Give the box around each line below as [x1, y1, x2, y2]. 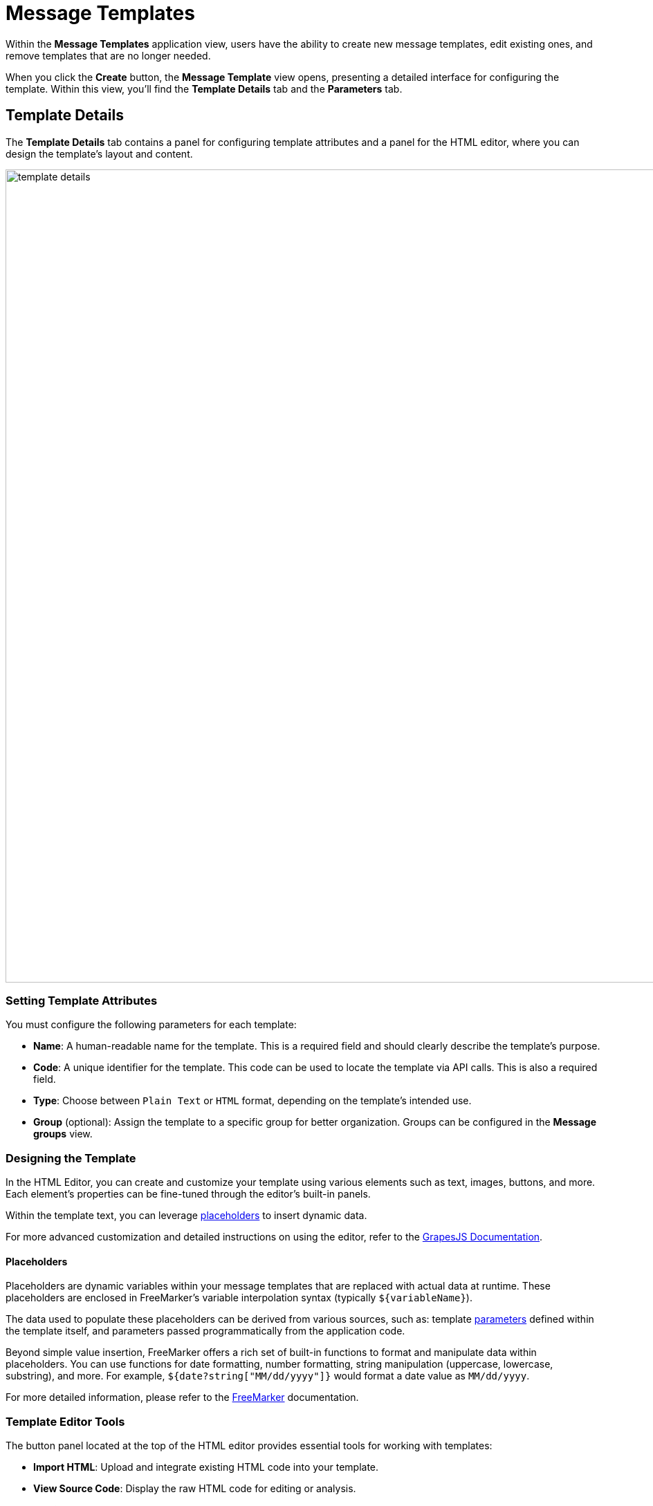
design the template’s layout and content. [6, 147, 193, 160]
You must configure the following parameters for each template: [6, 1019, 297, 1031]
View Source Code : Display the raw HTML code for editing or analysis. [33, 1482, 356, 1495]
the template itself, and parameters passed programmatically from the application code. [6, 1325, 405, 1337]
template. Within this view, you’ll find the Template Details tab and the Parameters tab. [6, 82, 403, 95]
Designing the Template [6, 1151, 136, 1165]
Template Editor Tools [6, 1414, 125, 1429]
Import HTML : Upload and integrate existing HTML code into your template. [33, 1461, 379, 1474]
